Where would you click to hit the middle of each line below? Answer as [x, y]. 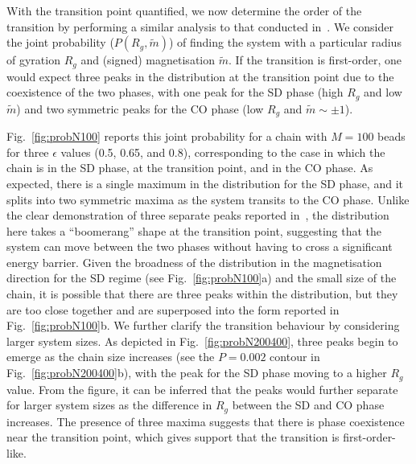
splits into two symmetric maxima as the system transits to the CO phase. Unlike [208, 199]
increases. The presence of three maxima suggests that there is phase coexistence [206, 421]
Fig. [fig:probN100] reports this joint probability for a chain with [167, 136]
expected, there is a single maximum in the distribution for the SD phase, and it [205, 183]
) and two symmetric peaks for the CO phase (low [140, 108]
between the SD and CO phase [308, 405]
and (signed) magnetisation [148, 60]
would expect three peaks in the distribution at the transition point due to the [200, 76]
